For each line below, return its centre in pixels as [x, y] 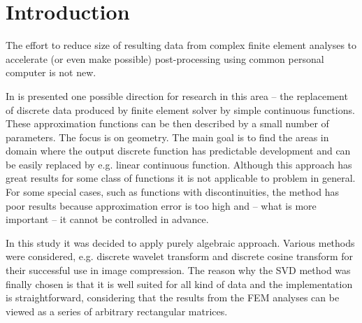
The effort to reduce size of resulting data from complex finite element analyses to [181, 45]
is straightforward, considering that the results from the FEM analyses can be [173, 297]
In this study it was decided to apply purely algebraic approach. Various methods [180, 242]
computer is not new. [51, 72]
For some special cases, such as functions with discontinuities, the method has [172, 192]
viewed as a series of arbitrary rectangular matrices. [117, 311]
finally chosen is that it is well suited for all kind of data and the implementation [179, 283]
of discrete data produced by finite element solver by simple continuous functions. [180, 109]
